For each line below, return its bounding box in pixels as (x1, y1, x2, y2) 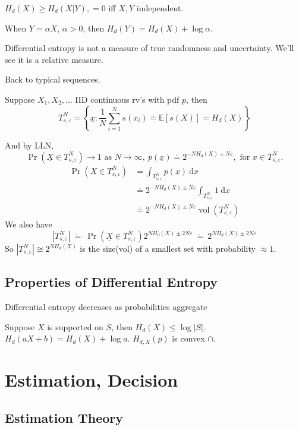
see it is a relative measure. (5, 53, 103, 65)
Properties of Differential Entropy (5, 273, 218, 291)
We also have (5, 217, 52, 230)
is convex (172, 332, 205, 344)
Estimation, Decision (5, 368, 178, 392)
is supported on (47, 320, 103, 333)
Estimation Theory (5, 408, 124, 426)
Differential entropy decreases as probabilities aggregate (5, 301, 207, 313)
